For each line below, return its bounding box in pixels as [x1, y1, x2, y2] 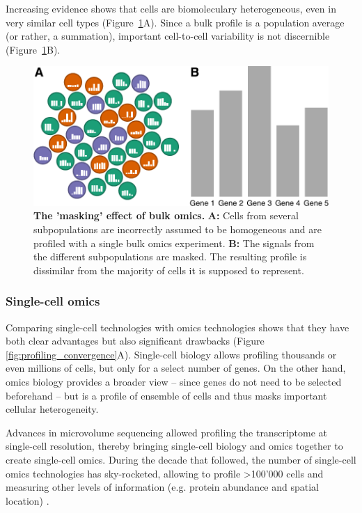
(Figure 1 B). [6, 42, 61, 56]
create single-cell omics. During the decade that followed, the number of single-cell [6, 452, 356, 466]
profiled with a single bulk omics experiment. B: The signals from [33, 235, 315, 250]
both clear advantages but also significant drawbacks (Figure [6, 333, 265, 348]
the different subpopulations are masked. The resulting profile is [33, 249, 307, 264]
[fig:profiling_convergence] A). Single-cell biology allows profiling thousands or [6, 347, 337, 361]
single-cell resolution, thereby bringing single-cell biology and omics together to [6, 439, 343, 453]
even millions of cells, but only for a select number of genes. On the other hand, [6, 361, 346, 375]
